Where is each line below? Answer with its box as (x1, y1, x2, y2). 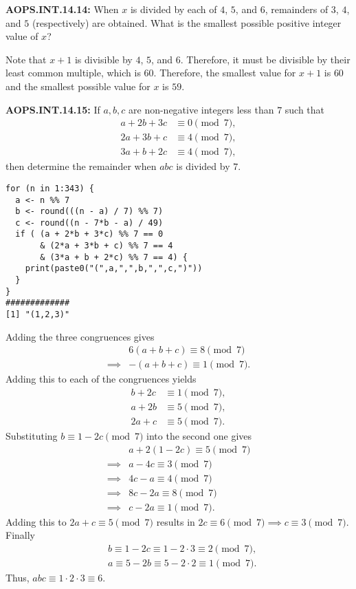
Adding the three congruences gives (5, 329, 155, 343)
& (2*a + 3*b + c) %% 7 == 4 (40, 241, 173, 251)
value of (5, 29, 38, 43)
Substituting (5, 429, 58, 443)
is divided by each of (130, 2, 217, 16)
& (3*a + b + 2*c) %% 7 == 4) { (40, 252, 188, 262)
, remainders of (265, 2, 329, 16)
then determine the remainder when (5, 159, 157, 173)
